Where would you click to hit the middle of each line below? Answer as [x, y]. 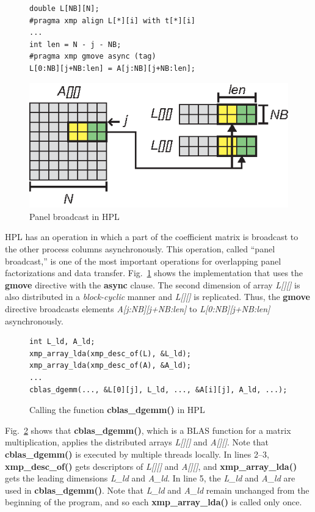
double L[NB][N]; [64, 9]
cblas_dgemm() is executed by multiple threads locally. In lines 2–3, [137, 454]
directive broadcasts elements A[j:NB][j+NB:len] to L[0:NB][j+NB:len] [138, 309]
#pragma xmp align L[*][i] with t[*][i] [113, 20]
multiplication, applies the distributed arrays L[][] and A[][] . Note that [137, 442]
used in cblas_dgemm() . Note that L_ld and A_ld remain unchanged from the [157, 490]
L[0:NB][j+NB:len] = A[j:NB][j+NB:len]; [113, 68]
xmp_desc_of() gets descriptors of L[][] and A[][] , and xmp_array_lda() [151, 466]
